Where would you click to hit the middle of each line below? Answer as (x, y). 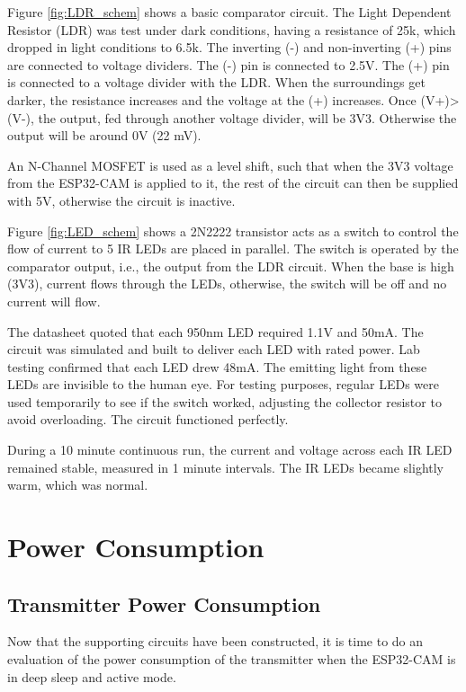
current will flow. (54, 301)
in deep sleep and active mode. (92, 676)
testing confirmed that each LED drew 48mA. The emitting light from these (217, 366)
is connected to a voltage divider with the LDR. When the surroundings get (216, 82)
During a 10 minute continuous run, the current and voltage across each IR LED (230, 450)
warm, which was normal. (78, 485)
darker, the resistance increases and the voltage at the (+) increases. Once (212, 99)
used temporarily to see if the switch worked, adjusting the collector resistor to (224, 401)
